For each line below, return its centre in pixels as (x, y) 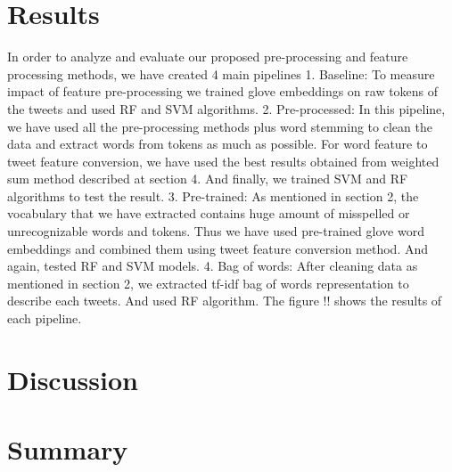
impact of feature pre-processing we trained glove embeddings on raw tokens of (223, 91)
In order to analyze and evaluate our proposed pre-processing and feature (208, 57)
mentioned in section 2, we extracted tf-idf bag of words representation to (208, 283)
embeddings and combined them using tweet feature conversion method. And (218, 248)
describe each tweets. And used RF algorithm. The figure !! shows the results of (225, 301)
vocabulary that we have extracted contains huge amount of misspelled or (209, 213)
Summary (68, 449)
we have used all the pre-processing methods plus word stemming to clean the (220, 126)
